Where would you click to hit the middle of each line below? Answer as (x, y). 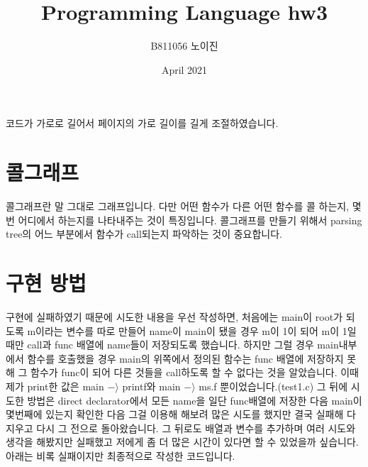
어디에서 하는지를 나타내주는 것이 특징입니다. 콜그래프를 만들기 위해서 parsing (190, 220)
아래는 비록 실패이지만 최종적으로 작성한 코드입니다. (121, 455)
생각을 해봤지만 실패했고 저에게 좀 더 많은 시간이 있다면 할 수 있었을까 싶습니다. (182, 442)
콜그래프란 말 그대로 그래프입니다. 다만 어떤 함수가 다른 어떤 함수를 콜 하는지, (178, 206)
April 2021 (184, 69)
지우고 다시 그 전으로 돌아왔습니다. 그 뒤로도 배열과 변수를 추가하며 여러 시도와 (181, 428)
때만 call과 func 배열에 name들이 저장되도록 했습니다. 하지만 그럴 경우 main (172, 345)
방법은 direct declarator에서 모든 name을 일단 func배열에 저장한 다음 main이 (195, 400)
